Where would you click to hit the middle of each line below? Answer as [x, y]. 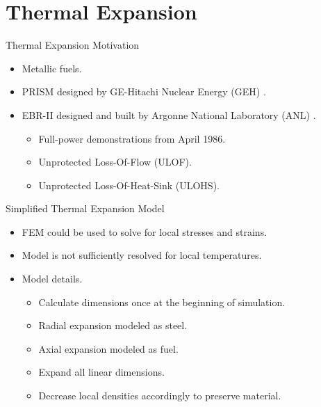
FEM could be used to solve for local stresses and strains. [145, 231]
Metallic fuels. [52, 68]
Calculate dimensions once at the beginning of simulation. [162, 302]
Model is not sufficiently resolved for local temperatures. [142, 255]
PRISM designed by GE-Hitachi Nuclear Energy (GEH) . [144, 91]
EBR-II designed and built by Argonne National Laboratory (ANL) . [169, 114]
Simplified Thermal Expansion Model [85, 208]
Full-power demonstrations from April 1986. [132, 138]
